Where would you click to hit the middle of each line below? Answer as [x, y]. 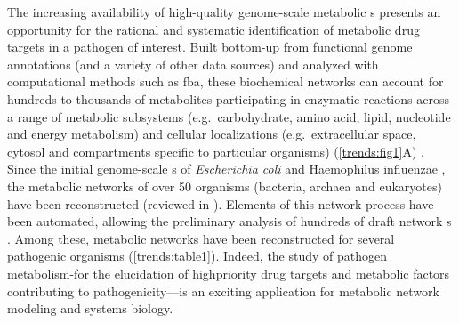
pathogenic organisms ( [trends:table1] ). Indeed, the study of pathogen [197, 256]
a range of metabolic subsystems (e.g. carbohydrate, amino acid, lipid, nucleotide [229, 116]
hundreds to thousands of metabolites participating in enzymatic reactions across [228, 98]
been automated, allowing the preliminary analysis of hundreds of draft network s [229, 221]
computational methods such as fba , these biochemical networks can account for [225, 81]
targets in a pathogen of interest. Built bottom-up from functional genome [210, 47]
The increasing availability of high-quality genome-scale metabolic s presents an [224, 12]
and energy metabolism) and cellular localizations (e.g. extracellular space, [212, 134]
